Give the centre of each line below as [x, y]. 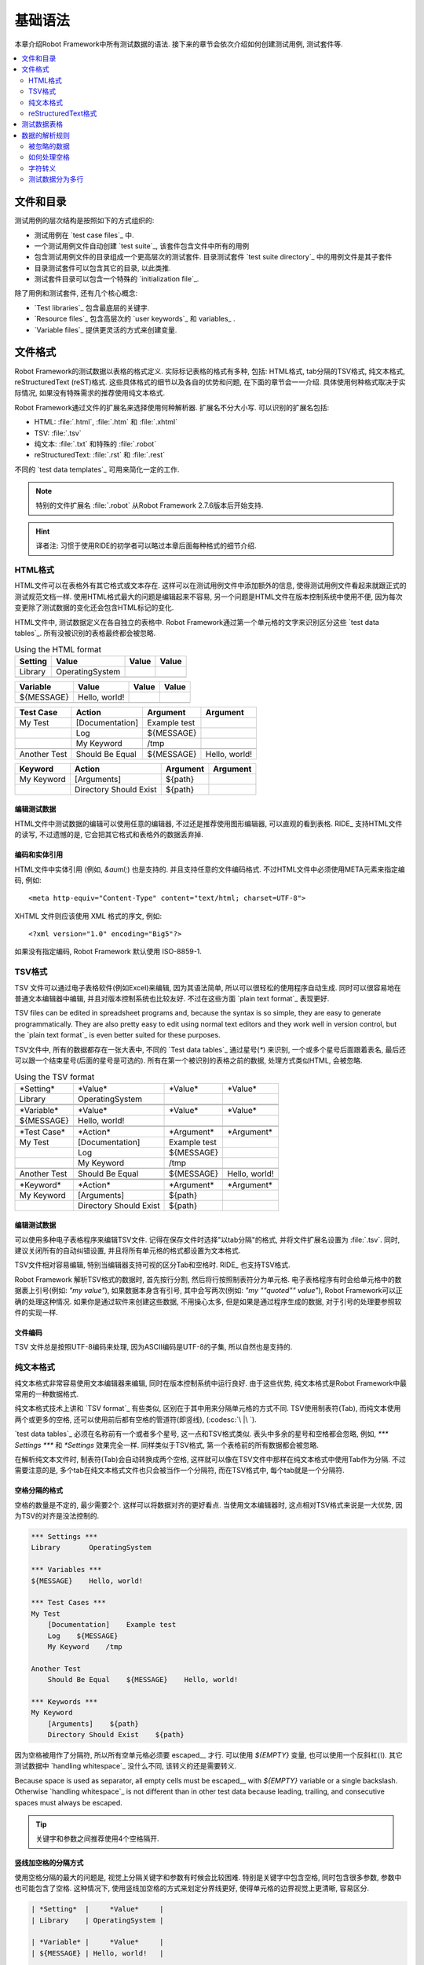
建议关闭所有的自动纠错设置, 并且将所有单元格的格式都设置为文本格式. [128, 1251]
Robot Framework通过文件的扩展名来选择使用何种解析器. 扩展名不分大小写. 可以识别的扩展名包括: [172, 407]
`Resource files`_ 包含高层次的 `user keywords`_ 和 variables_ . [135, 319]
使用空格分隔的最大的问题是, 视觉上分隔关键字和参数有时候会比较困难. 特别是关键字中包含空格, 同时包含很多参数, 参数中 [208, 1877]
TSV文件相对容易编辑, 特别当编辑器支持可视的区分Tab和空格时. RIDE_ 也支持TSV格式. [152, 1265]
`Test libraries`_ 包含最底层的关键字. [92, 307]
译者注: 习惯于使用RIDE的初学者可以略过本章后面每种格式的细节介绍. [146, 545]
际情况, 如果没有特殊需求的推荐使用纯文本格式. [90, 393]
